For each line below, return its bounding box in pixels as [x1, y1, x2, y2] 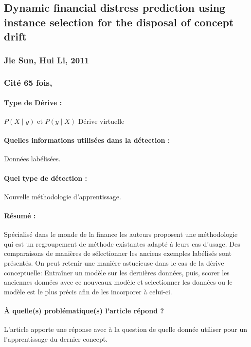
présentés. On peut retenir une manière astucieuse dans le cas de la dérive [4, 258, 224, 268]
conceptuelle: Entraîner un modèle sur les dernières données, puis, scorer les [4, 267, 230, 277]
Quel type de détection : [4, 173, 88, 183]
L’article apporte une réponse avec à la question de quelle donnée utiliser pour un [4, 324, 247, 334]
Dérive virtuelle [78, 116, 125, 126]
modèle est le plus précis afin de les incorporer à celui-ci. [4, 286, 172, 296]
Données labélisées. [4, 154, 61, 164]
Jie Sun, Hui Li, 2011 [4, 54, 89, 66]
